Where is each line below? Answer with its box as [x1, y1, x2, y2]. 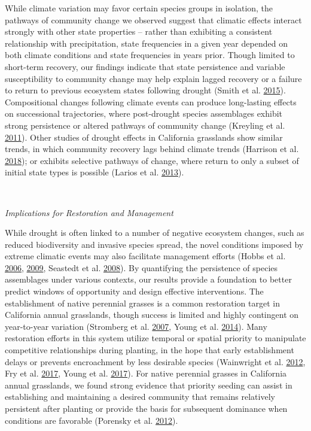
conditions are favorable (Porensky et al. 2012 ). [5, 414, 178, 426]
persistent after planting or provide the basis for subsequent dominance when [5, 402, 288, 414]
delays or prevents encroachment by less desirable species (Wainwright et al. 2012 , [5, 355, 306, 368]
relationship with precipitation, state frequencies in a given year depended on [5, 37, 288, 49]
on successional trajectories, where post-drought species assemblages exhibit [5, 107, 283, 120]
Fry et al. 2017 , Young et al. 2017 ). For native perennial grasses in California [5, 367, 287, 380]
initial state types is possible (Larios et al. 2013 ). [5, 166, 184, 178]
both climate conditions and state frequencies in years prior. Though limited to [5, 48, 295, 61]
